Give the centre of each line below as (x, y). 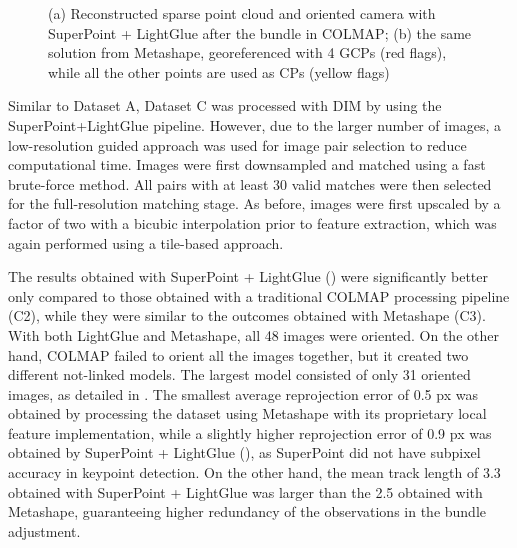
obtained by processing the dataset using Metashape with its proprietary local (247, 413)
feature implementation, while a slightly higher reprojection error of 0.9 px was (250, 432)
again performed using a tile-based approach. (146, 242)
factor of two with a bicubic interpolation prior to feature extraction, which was (252, 222)
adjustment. (44, 530)
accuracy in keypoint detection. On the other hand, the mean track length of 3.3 (254, 472)
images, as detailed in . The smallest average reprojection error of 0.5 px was (243, 393)
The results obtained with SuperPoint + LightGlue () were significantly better (248, 276)
